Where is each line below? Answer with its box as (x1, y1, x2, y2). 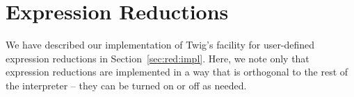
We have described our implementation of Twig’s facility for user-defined (6, 37, 315, 52)
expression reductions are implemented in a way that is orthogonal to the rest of (6, 64, 348, 79)
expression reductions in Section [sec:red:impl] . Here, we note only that (6, 51, 309, 65)
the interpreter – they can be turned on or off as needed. (6, 78, 247, 92)
